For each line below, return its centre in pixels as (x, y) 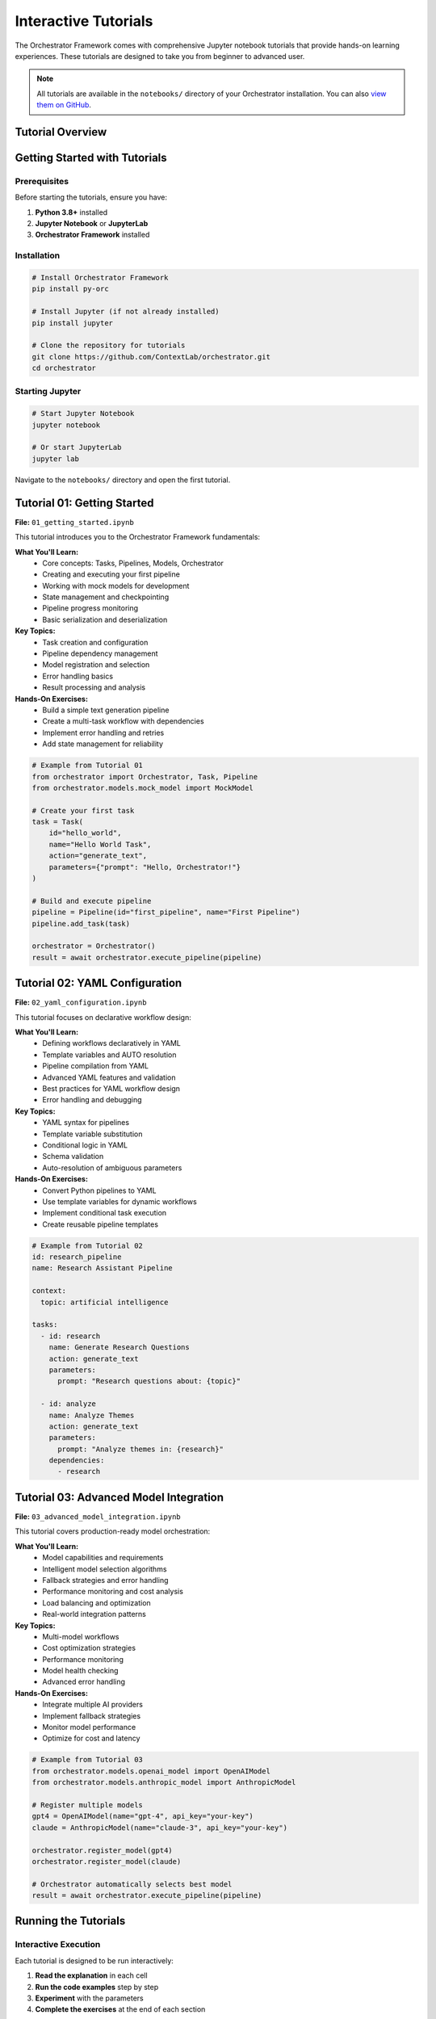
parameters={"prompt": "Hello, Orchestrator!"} (145, 867)
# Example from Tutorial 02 (87, 1245)
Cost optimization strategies (89, 1648)
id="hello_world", (85, 833)
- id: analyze (69, 1404)
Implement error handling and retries (103, 732)
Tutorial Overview (61, 132)
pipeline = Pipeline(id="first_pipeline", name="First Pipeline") (166, 912)
